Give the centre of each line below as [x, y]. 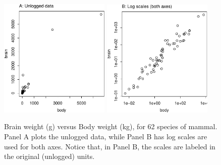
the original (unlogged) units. [49, 156]
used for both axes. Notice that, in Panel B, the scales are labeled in [110, 146]
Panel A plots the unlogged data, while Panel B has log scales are [106, 136]
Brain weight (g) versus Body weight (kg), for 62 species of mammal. [111, 126]
